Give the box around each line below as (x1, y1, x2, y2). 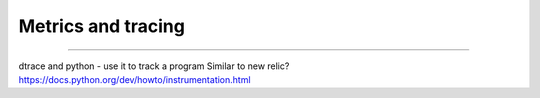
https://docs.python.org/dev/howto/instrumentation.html (18, 73, 251, 85)
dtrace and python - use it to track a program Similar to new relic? (18, 60, 290, 72)
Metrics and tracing (18, 15, 185, 37)
